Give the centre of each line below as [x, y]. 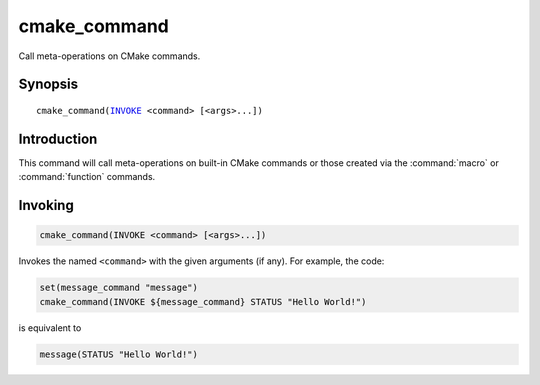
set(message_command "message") [119, 288]
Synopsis [48, 84]
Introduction [58, 138]
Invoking [46, 205]
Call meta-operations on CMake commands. [109, 56]
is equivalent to [50, 327]
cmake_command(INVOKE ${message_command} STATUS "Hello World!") [203, 301]
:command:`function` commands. [87, 177]
